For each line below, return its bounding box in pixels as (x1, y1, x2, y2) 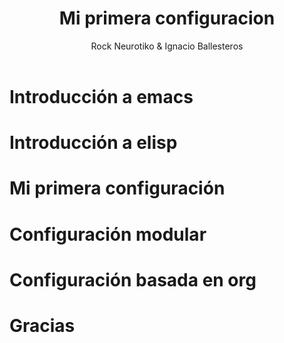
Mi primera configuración (9, 177, 226, 200)
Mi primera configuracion (58, 7, 276, 30)
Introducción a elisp (9, 132, 178, 154)
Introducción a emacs (9, 85, 194, 108)
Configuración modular (9, 223, 207, 246)
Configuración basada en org (9, 268, 257, 291)
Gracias (9, 314, 76, 337)
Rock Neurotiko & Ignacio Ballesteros (90, 40, 244, 52)
